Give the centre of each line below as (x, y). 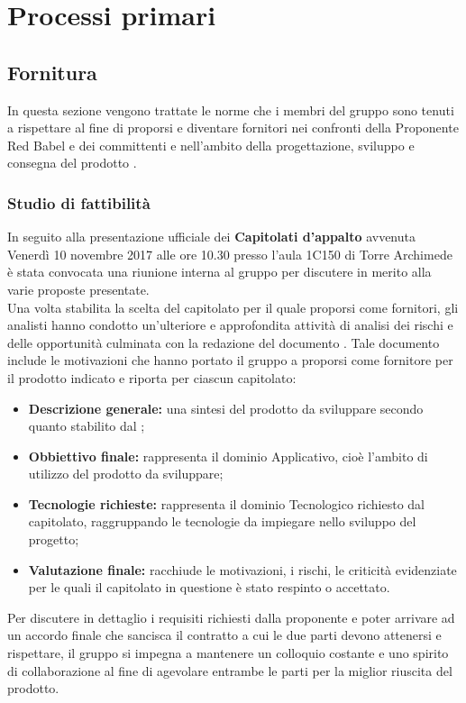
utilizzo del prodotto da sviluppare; (126, 474)
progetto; (54, 539)
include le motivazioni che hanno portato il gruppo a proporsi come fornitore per (230, 360)
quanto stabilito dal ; (87, 426)
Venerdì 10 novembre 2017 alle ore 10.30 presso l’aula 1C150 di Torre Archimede (230, 254)
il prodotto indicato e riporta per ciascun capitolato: (152, 377)
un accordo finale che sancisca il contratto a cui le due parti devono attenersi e (224, 635)
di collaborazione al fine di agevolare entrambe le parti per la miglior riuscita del (230, 670)
